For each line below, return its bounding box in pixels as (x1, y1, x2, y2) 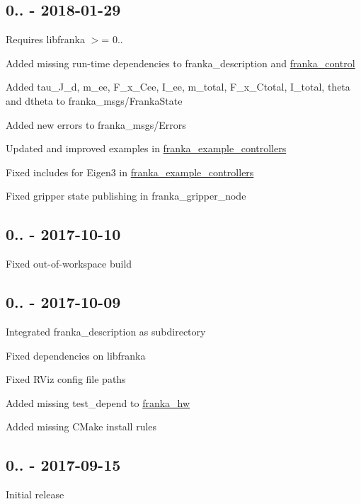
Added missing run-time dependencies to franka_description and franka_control (6, 55, 355, 70)
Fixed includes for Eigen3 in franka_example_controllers (6, 164, 254, 179)
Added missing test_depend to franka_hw (6, 395, 190, 410)
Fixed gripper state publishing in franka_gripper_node (6, 188, 246, 203)
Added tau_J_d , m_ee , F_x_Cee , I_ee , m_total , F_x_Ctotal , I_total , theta (6, 79, 350, 94)
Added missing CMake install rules (6, 419, 157, 434)
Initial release (6, 487, 64, 502)
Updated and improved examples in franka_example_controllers (6, 141, 287, 156)
